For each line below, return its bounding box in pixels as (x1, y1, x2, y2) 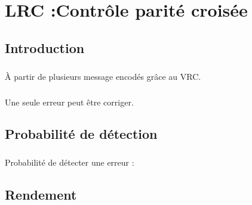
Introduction (5, 38, 85, 57)
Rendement (5, 185, 77, 204)
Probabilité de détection (5, 125, 158, 143)
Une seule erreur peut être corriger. (5, 95, 134, 108)
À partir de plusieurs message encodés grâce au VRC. (5, 70, 201, 82)
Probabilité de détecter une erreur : (5, 156, 134, 169)
